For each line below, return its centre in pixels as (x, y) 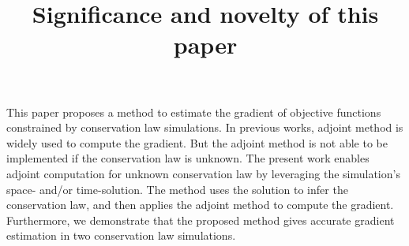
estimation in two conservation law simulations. (121, 235)
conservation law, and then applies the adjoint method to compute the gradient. (200, 205)
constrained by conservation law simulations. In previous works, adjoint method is (205, 127)
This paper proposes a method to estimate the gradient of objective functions (194, 112)
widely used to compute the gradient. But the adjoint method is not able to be (197, 142)
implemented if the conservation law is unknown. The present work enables (188, 158)
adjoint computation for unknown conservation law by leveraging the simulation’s (203, 173)
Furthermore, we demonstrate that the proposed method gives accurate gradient (201, 220)
